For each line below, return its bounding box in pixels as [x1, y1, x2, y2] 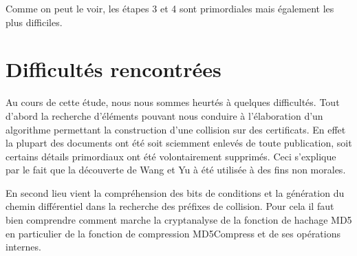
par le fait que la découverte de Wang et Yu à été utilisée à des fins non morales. [6, 162, 346, 177]
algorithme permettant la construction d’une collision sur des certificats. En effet [6, 122, 346, 136]
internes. [6, 239, 41, 254]
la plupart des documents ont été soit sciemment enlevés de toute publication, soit [6, 136, 352, 150]
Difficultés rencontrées [6, 55, 221, 83]
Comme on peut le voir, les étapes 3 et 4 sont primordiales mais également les [6, 1, 334, 15]
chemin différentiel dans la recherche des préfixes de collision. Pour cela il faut [6, 199, 334, 213]
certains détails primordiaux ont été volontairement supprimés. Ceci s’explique [6, 149, 336, 163]
